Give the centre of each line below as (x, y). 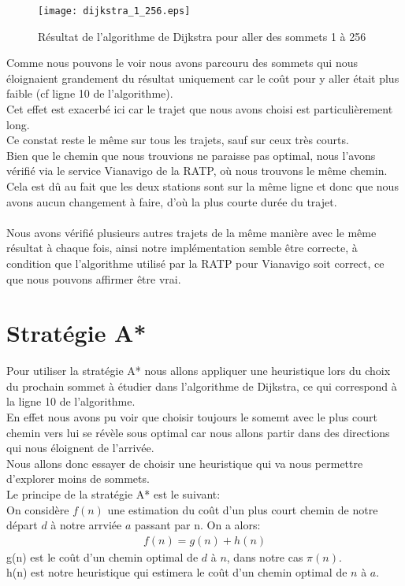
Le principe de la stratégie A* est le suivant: (113, 494)
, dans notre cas (265, 556)
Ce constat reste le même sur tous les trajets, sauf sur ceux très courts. (178, 140)
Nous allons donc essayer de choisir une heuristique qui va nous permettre (185, 463)
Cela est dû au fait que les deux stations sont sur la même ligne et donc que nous (202, 186)
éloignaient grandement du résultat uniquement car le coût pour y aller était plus (203, 78)
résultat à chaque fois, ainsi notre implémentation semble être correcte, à (182, 248)
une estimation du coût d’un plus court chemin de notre (243, 509)
